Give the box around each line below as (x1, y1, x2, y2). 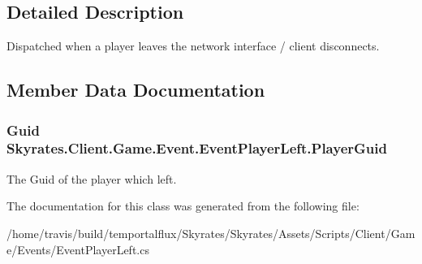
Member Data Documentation (6, 77, 265, 102)
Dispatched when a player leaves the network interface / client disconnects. (6, 37, 380, 54)
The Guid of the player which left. (6, 170, 177, 187)
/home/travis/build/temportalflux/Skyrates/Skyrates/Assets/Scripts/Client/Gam (6, 224, 416, 241)
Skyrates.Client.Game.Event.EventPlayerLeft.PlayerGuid (6, 138, 387, 158)
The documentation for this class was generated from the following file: (6, 197, 360, 214)
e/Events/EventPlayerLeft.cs (6, 240, 149, 258)
